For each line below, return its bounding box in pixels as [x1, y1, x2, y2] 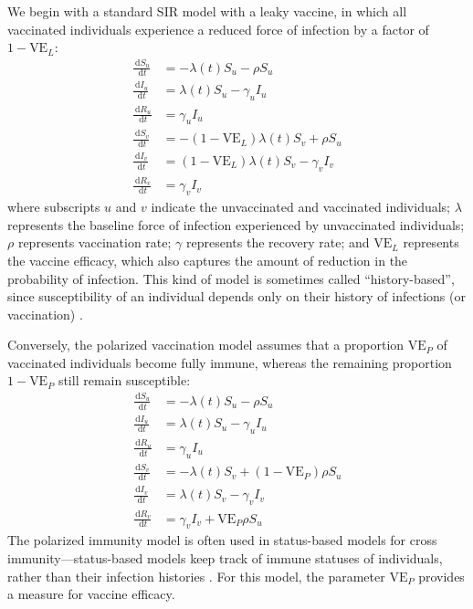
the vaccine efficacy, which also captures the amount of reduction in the [7, 250, 408, 269]
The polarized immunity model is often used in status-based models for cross [7, 530, 437, 550]
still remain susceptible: [58, 371, 191, 390]
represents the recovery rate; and [185, 233, 370, 252]
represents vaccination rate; [17, 233, 172, 252]
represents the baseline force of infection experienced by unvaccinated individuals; [7, 215, 465, 234]
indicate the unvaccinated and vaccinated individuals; [151, 197, 451, 216]
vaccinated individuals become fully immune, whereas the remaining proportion [7, 352, 452, 372]
